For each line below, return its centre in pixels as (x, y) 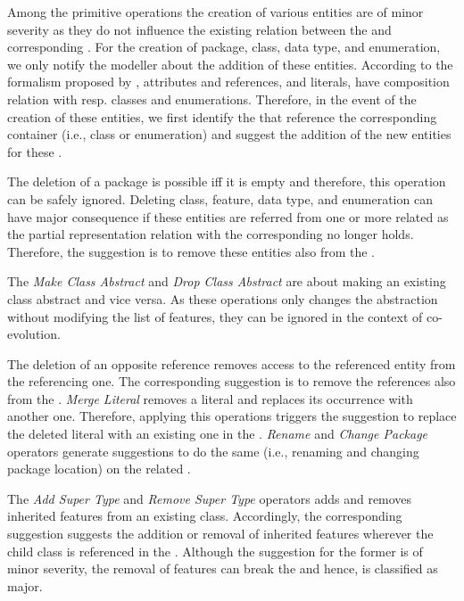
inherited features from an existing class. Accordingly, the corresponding (205, 516)
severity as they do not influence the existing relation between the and (199, 29)
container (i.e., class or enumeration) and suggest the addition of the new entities (229, 134)
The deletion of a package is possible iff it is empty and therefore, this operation (227, 181)
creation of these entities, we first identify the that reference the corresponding (222, 116)
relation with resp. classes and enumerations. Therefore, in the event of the (212, 99)
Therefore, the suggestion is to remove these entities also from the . (191, 251)
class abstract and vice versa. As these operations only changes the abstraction (223, 298)
